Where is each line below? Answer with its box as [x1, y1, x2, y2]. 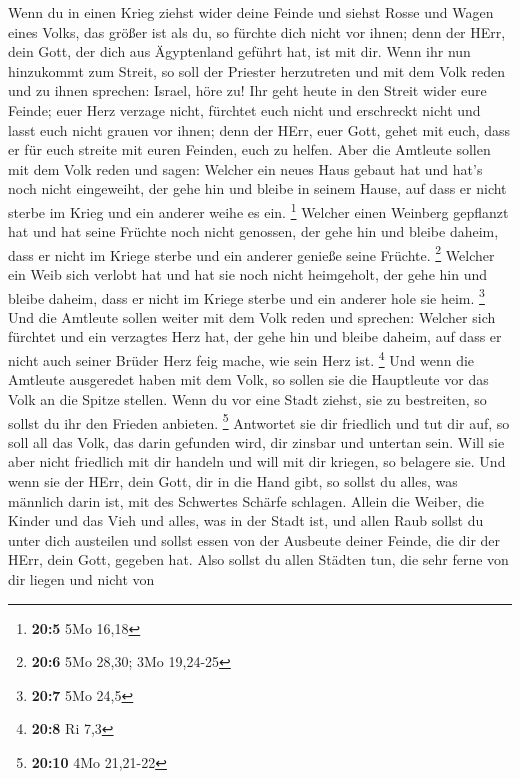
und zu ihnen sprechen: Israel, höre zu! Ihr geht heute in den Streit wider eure [8, 80, 487, 101]
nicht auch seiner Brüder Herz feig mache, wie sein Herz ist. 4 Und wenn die [8, 347, 475, 370]
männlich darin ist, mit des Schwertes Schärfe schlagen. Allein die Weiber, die [8, 490, 485, 511]
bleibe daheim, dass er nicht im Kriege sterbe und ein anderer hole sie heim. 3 [8, 284, 485, 308]
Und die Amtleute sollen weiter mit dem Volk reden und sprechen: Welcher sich [8, 306, 496, 327]
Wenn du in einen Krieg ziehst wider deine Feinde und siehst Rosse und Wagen [8, 2, 494, 22]
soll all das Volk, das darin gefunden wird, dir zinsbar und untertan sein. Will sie [8, 431, 505, 452]
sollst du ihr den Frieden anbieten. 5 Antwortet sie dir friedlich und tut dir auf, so [8, 409, 510, 433]
